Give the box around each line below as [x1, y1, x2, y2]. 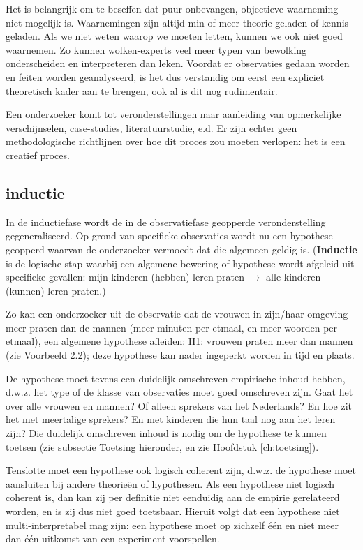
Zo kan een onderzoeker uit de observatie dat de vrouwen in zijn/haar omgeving [6, 306, 348, 321]
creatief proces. [6, 147, 70, 162]
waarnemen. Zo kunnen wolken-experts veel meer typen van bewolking [6, 42, 307, 57]
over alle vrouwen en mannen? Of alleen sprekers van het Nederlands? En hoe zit [6, 398, 353, 412]
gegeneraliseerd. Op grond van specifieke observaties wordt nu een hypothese [6, 228, 333, 243]
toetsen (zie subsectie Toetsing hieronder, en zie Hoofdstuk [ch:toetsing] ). [6, 439, 319, 454]
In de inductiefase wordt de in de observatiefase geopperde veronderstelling [6, 214, 326, 229]
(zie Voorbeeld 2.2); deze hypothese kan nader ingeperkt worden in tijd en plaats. [6, 348, 355, 362]
